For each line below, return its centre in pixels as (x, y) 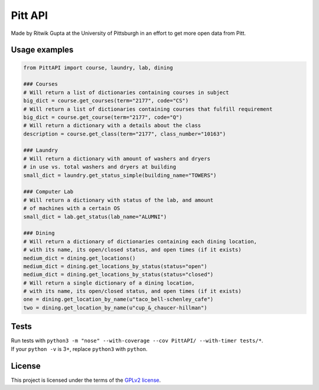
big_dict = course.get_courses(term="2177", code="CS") (106, 101)
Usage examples (42, 50)
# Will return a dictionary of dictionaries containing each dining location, (140, 241)
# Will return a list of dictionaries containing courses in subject (126, 92)
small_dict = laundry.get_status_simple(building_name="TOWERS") (120, 175)
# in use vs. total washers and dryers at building (100, 167)
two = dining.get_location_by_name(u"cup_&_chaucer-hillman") (115, 307)
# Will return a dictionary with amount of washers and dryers (117, 159)
